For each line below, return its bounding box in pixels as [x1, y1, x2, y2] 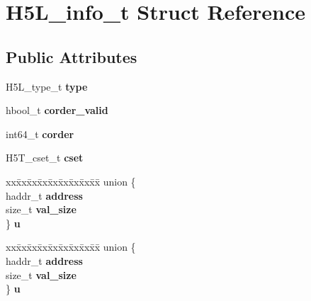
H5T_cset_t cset [6, 150, 84, 165]
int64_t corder [6, 126, 74, 141]
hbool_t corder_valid [6, 103, 108, 118]
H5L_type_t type [6, 79, 88, 93]
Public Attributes [6, 45, 137, 67]
